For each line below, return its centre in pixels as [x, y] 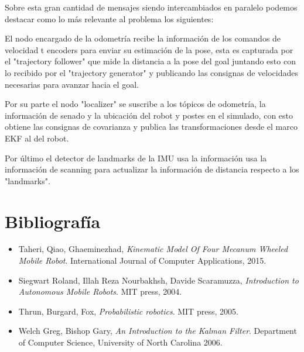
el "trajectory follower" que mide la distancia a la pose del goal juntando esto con [150, 61]
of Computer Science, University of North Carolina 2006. [120, 342]
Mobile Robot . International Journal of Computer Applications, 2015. [142, 260]
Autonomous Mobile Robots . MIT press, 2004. [100, 291]
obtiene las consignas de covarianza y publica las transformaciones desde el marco [151, 127]
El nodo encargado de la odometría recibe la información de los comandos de [143, 38]
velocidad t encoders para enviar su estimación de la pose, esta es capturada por [149, 49]
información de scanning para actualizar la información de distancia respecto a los [152, 169]
